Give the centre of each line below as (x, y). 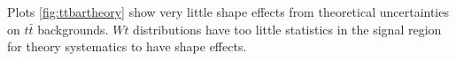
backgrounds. (73, 29)
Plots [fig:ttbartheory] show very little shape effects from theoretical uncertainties (228, 11)
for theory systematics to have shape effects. (127, 46)
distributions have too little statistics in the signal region (287, 29)
